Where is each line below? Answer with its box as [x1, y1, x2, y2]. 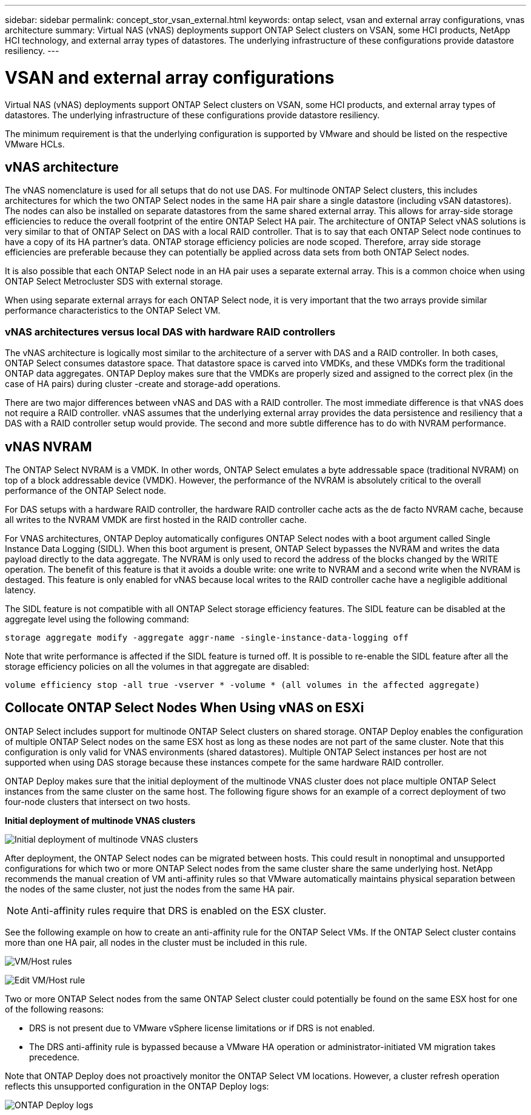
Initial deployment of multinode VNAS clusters [5, 815, 196, 826]
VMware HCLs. [5, 138, 65, 149]
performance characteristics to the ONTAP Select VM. [5, 305, 221, 316]
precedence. [29, 1051, 80, 1062]
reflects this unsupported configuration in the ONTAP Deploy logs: [5, 1080, 269, 1091]
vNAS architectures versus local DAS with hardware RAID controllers [5, 325, 336, 338]
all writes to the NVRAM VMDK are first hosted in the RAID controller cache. [5, 514, 307, 525]
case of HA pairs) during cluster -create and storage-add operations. [5, 379, 281, 389]
